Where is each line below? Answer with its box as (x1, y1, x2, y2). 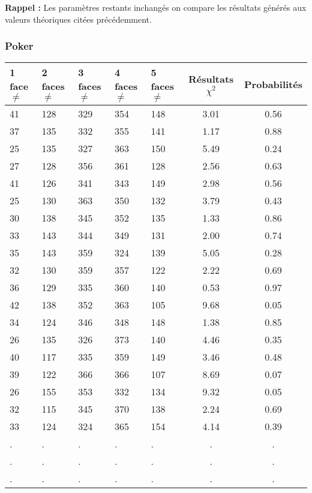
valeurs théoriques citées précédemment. (5, 13, 152, 25)
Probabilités (244, 77, 302, 91)
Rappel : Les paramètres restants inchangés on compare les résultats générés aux (5, 1, 307, 13)
